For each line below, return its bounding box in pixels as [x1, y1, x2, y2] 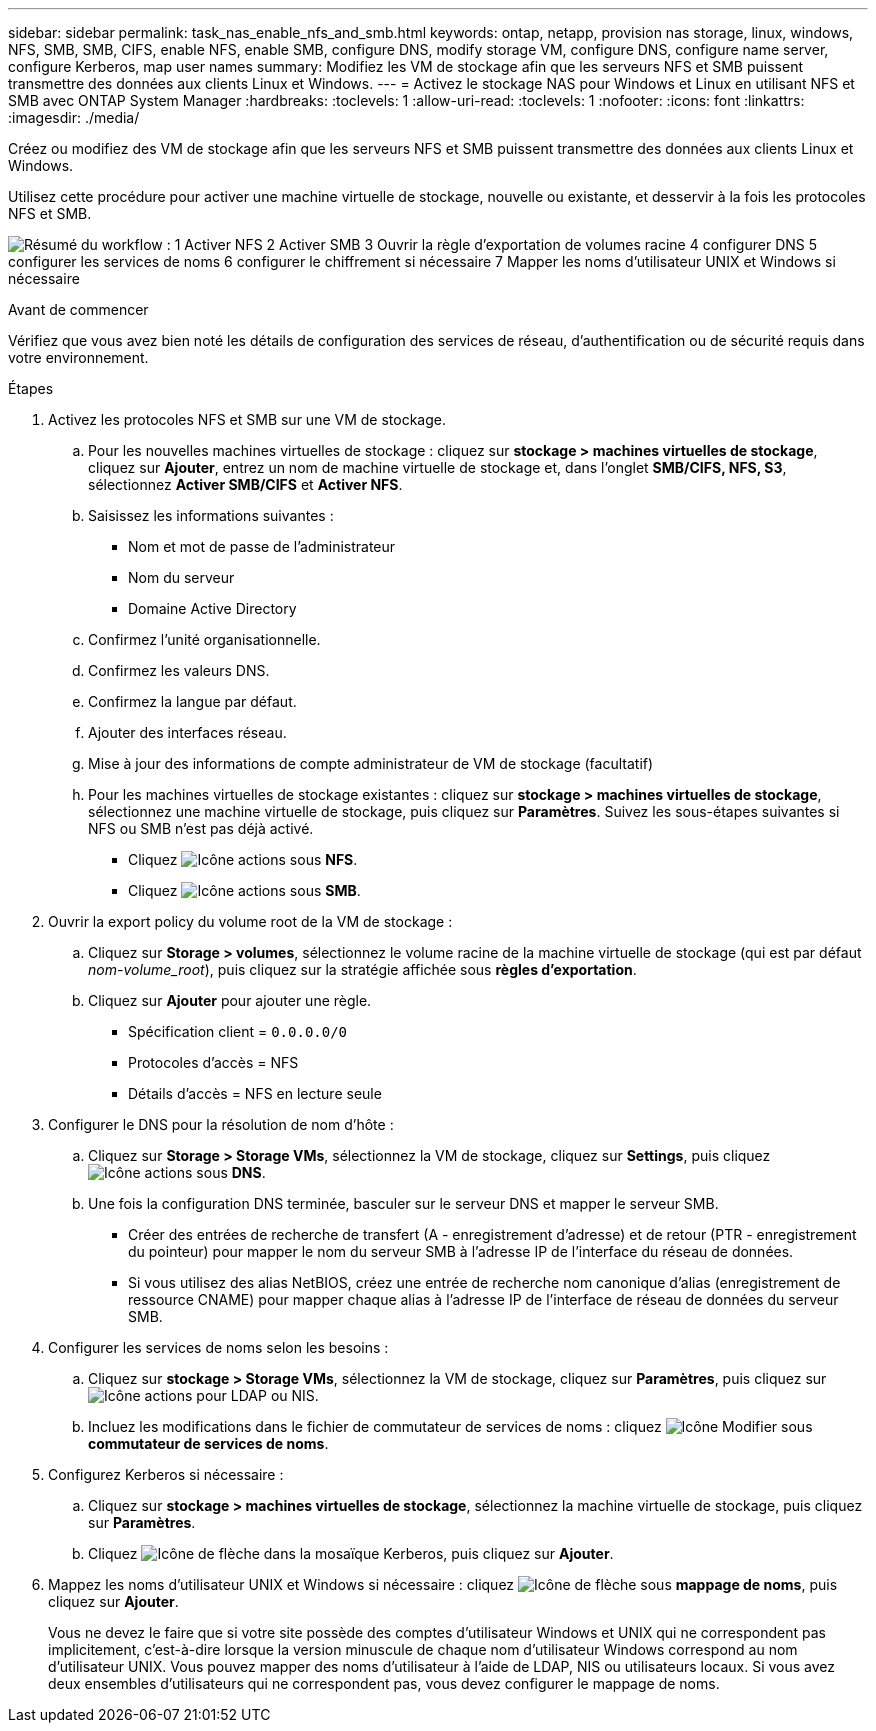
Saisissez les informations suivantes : [88, 507, 334, 524]
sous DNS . [196, 1164, 266, 1181]
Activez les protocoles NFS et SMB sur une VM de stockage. [48, 411, 446, 428]
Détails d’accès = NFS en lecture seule [128, 1085, 382, 1102]
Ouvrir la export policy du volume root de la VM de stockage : [48, 913, 453, 930]
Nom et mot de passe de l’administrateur [128, 538, 396, 555]
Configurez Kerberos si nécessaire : [48, 1466, 284, 1483]
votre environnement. [8, 349, 149, 366]
